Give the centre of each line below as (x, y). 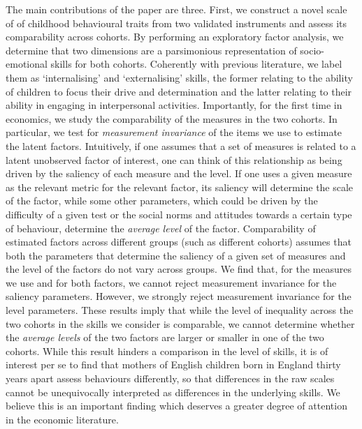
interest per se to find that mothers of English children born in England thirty (173, 364)
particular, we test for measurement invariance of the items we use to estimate (174, 132)
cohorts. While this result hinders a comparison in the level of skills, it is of (167, 351)
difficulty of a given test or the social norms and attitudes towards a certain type (179, 214)
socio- (312, 50)
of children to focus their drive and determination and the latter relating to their (179, 91)
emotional (27, 64)
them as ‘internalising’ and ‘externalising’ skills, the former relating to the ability (179, 77)
